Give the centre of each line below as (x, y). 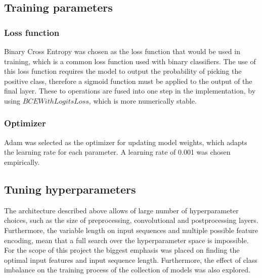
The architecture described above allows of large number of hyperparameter (121, 210)
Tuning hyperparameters (70, 189)
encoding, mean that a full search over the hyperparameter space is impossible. (126, 240)
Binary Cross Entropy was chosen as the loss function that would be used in (122, 51)
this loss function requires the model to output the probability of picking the (123, 71)
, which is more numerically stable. (143, 100)
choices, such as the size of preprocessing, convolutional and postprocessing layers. (131, 220)
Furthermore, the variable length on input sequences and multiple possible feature (131, 230)
